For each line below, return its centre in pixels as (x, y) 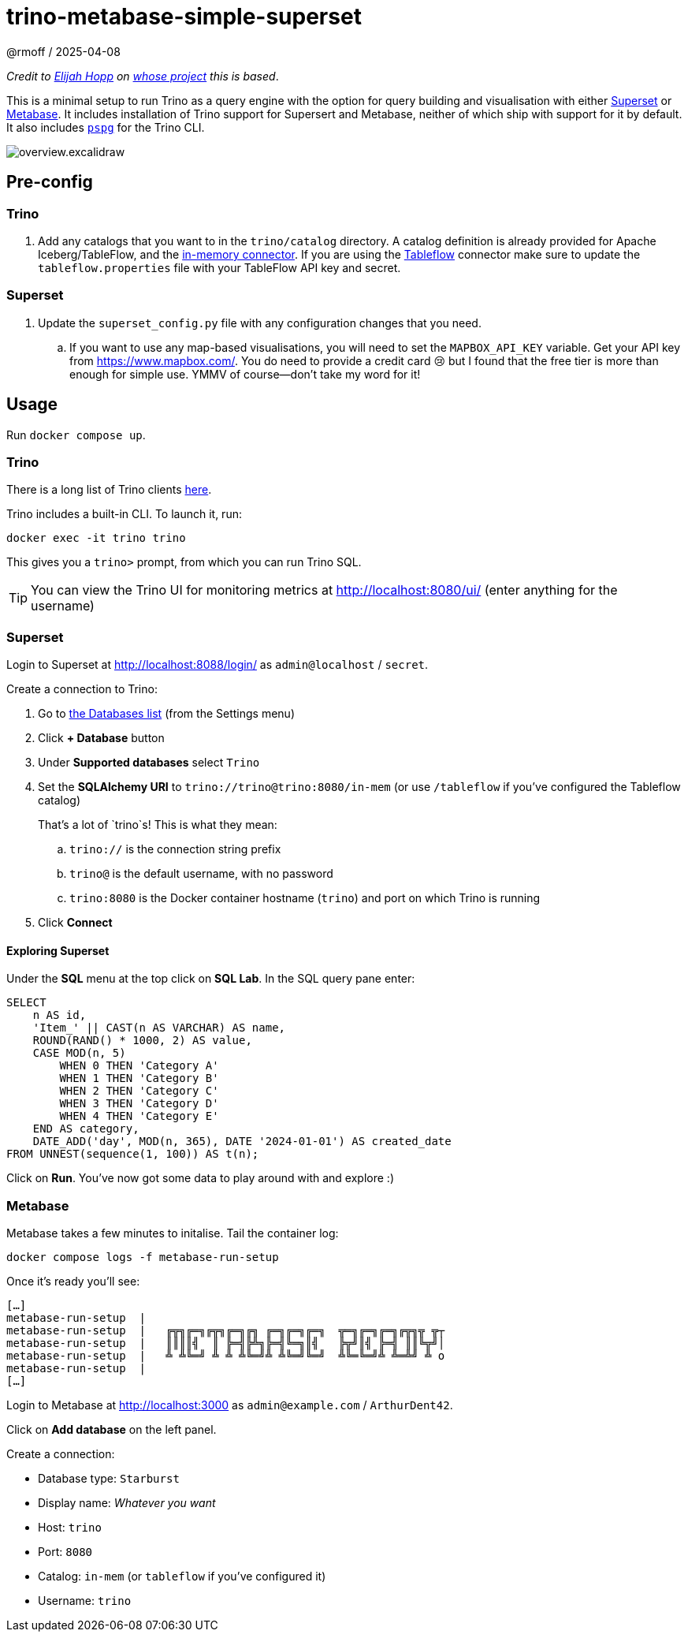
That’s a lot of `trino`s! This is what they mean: (158, 825)
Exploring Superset (58, 950)
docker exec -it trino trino (96, 538)
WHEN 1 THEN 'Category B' (139, 1078)
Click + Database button (101, 738)
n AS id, (60, 1015)
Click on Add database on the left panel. (112, 1430)
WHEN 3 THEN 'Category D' (139, 1104)
